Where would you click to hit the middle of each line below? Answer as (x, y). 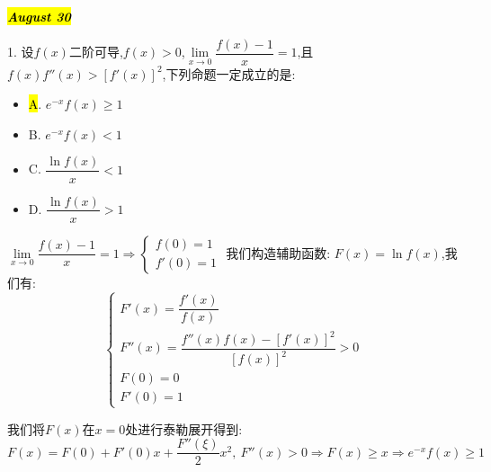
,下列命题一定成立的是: (229, 73)
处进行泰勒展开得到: (184, 428)
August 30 (39, 16)
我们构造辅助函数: (278, 252)
